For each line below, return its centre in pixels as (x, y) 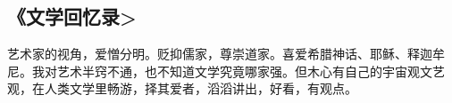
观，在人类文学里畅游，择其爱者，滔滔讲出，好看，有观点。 (182, 88)
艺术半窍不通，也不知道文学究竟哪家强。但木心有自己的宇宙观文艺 (251, 71)
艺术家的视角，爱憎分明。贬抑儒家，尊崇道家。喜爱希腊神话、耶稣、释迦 (220, 54)
